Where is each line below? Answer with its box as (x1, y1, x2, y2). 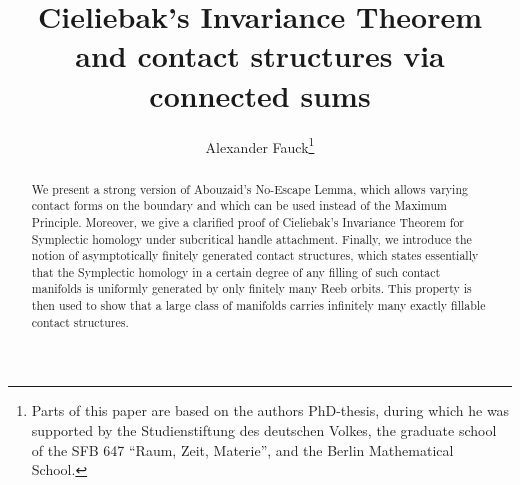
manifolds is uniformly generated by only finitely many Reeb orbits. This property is (31, 280, 472, 297)
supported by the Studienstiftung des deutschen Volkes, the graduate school (31, 420, 497, 441)
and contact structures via (75, 35, 445, 76)
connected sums (149, 74, 371, 115)
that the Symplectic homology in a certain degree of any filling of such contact (31, 263, 441, 280)
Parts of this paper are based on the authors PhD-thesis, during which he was (31, 400, 510, 421)
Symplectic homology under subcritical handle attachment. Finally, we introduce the (31, 230, 472, 247)
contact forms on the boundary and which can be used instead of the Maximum (31, 197, 447, 214)
